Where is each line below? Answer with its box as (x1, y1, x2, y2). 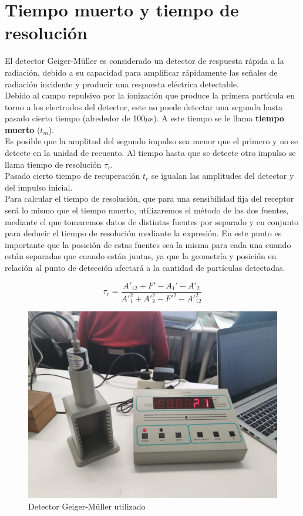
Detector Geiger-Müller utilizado (28, 500, 146, 512)
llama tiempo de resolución (5, 158, 102, 170)
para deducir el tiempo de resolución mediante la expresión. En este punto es (5, 227, 282, 239)
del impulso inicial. (5, 181, 73, 193)
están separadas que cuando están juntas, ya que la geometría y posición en (5, 250, 277, 262)
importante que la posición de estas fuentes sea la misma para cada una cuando (5, 238, 291, 250)
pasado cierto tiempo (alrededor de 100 (5, 112, 146, 124)
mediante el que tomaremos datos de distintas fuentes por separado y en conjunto (5, 215, 299, 228)
